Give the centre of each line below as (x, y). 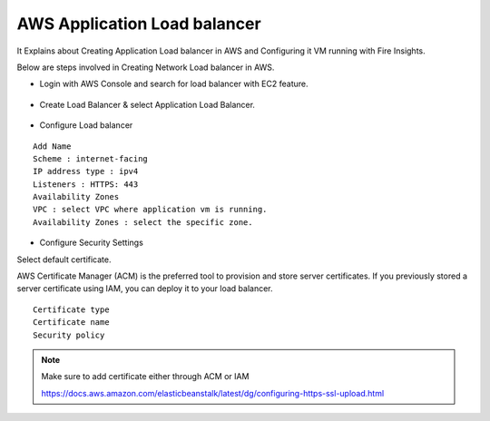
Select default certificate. (64, 259)
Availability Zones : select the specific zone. (143, 222)
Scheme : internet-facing (91, 158)
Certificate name (71, 323)
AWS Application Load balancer (139, 24)
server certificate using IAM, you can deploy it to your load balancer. (145, 289)
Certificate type (71, 309)
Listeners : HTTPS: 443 (86, 184)
